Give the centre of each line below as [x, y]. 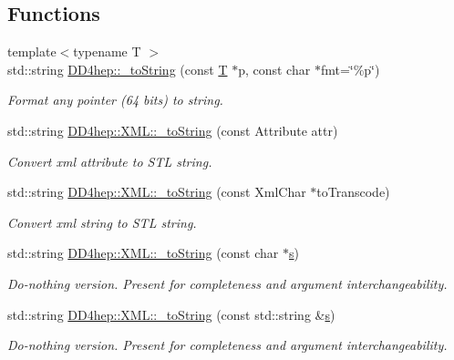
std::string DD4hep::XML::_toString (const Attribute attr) [173, 130]
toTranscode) [353, 192]
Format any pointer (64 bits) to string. [115, 100]
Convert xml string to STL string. [102, 222]
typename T [107, 51]
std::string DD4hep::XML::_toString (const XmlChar [157, 192]
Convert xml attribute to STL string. [110, 161]
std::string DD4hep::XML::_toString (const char [143, 253]
